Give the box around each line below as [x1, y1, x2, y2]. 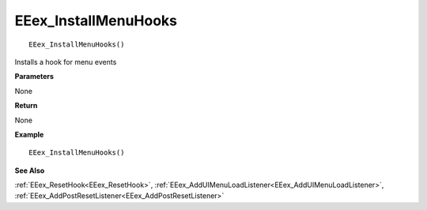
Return [14, 101, 38, 111]
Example [14, 129, 44, 139]
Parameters [14, 72, 55, 81]
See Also [14, 166, 45, 175]
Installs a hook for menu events [14, 57, 117, 66]
